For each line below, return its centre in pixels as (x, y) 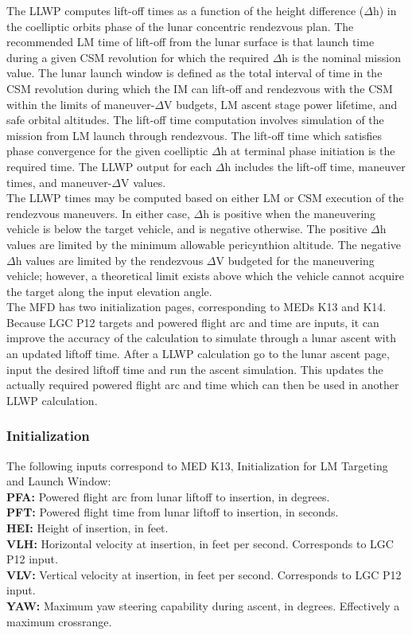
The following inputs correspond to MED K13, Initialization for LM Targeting (197, 465)
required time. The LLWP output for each (109, 166)
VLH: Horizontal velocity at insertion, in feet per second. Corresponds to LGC (200, 543)
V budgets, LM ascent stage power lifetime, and (281, 104)
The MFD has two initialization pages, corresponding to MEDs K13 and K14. (196, 307)
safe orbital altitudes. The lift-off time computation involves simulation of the (195, 120)
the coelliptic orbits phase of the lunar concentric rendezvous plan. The (180, 26)
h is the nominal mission (341, 57)
